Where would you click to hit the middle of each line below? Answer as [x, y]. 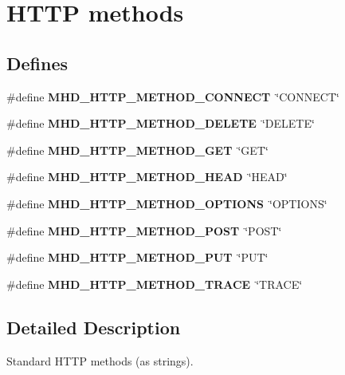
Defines [37, 63]
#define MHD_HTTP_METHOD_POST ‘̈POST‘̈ [144, 230]
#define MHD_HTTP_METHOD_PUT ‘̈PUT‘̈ [137, 257]
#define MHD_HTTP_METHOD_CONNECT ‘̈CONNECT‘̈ [173, 96]
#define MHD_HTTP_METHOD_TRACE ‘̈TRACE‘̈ [155, 284]
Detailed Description [94, 327]
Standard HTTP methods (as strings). [100, 360]
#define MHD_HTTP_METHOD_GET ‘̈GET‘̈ [137, 150]
